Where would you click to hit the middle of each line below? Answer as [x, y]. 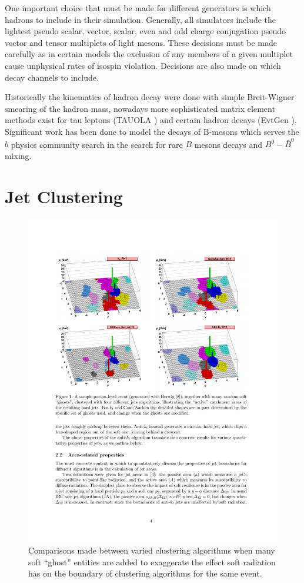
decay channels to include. [52, 77]
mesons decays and [228, 144]
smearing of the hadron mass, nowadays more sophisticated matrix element [140, 108]
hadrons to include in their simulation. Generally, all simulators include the [141, 19]
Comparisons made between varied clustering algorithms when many [152, 550]
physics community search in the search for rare [97, 144]
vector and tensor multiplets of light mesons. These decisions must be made [141, 42]
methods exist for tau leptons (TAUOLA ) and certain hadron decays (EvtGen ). [151, 120]
